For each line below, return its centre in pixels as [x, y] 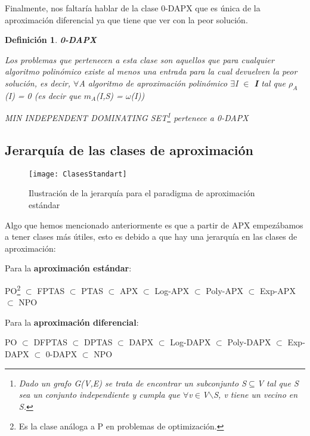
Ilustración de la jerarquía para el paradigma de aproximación [142, 193]
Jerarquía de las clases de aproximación [129, 150]
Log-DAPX [190, 342]
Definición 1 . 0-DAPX [51, 40]
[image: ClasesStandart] [78, 174]
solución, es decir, [38, 83]
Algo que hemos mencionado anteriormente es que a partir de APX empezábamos [154, 225]
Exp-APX [278, 290]
